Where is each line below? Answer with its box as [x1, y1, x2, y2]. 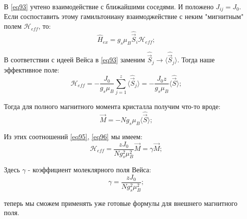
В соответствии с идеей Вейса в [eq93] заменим [4, 55, 145, 65]
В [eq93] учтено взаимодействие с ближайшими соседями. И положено [4, 1, 214, 11]
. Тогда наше [177, 55, 215, 65]
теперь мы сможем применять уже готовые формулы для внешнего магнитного [4, 198, 238, 208]
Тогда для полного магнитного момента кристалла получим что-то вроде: [4, 101, 221, 111]
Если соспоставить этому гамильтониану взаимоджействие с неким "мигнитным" [4, 11, 244, 21]
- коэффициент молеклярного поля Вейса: [28, 164, 151, 175]
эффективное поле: [4, 64, 59, 74]
